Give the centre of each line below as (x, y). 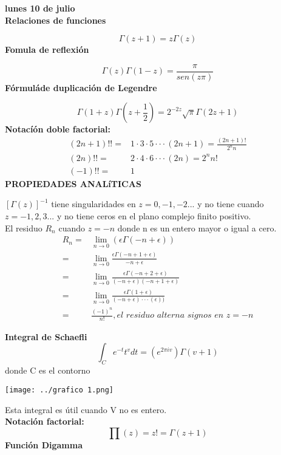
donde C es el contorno (48, 370)
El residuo (24, 227)
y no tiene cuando (231, 204)
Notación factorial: (45, 421)
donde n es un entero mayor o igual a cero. (197, 227)
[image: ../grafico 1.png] (59, 390)
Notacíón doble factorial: (58, 129)
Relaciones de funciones (56, 20)
